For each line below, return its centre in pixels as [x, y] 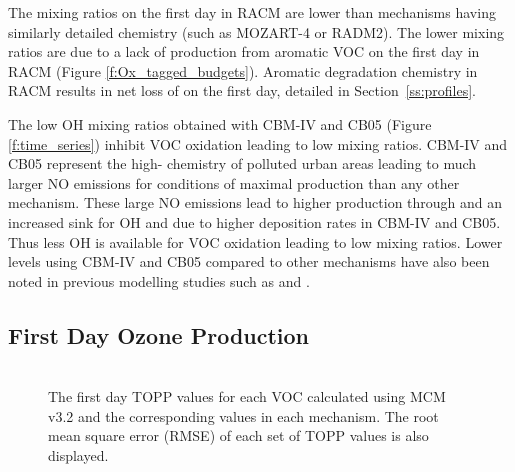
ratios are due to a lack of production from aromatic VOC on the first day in [244, 51]
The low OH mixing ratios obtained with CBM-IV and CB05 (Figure [220, 123]
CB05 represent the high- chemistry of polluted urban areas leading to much [242, 163]
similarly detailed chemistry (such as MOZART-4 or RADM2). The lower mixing [256, 31]
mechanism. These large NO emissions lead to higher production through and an [255, 202]
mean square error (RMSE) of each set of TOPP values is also [238, 435]
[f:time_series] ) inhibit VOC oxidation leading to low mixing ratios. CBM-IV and [258, 143]
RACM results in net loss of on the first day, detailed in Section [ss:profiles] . [242, 90]
